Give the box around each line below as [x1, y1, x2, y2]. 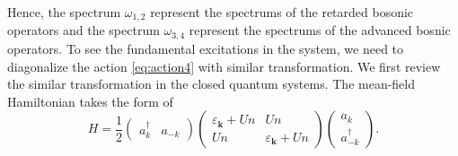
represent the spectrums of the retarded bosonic [150, 3, 414, 21]
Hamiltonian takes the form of [7, 91, 173, 110]
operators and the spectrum [7, 21, 160, 39]
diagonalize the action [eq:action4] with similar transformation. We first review [7, 56, 441, 75]
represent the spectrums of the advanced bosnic [189, 21, 451, 39]
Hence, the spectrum [7, 3, 121, 21]
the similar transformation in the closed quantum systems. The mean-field [7, 74, 416, 93]
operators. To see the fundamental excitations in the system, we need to [7, 39, 404, 57]
